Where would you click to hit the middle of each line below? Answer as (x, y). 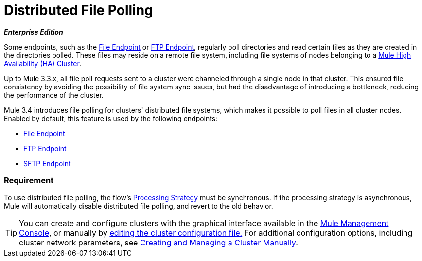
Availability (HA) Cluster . (43, 63)
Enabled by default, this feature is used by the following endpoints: (111, 118)
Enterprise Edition (34, 32)
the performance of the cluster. (54, 95)
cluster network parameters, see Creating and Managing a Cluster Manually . (158, 242)
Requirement (29, 181)
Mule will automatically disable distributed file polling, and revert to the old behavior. (139, 206)
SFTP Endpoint (47, 163)
